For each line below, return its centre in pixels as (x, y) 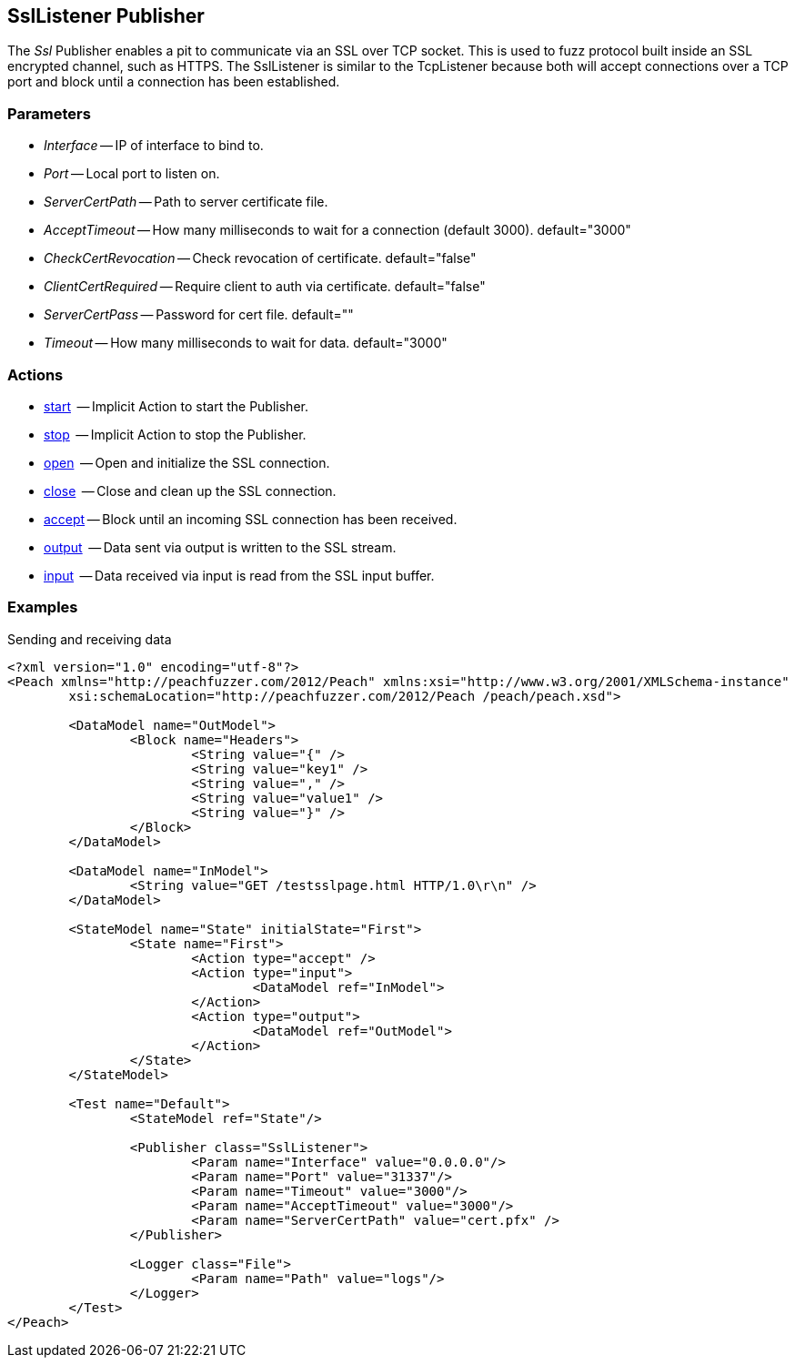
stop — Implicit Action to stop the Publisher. (175, 434)
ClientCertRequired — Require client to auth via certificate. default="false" (265, 287)
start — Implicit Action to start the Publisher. (176, 406)
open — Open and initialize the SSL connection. (187, 462)
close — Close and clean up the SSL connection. (190, 490)
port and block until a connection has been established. (174, 82)
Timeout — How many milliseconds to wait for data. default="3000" (246, 343)
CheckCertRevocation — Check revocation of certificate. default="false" (260, 258)
